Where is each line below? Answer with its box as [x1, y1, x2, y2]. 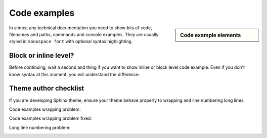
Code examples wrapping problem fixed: [9, 115, 92, 121]
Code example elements [180, 32, 241, 39]
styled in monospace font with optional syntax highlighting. [9, 39, 133, 45]
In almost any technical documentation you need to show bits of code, [9, 25, 153, 31]
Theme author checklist [9, 84, 85, 92]
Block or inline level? [9, 51, 74, 60]
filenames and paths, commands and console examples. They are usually [9, 31, 159, 37]
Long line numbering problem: [9, 124, 71, 131]
